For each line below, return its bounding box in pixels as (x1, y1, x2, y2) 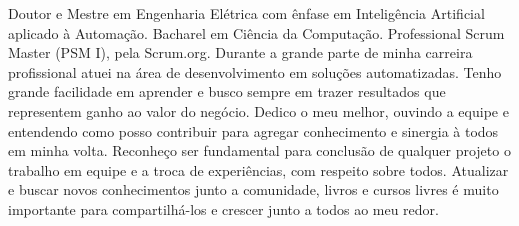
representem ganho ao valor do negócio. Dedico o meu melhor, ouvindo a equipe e (8, 100, 509, 121)
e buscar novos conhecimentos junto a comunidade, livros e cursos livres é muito (8, 179, 499, 200)
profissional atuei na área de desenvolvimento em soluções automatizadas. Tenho (8, 61, 502, 82)
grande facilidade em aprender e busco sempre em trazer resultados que (8, 81, 446, 102)
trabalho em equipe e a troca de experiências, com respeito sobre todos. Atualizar (8, 159, 509, 180)
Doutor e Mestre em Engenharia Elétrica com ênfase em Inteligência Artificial (8, 3, 485, 23)
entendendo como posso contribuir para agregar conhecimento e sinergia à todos (8, 120, 499, 141)
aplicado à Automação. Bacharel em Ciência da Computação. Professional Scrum (8, 22, 505, 43)
